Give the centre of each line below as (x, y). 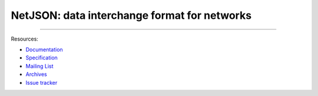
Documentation (44, 49)
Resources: (24, 39)
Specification (42, 58)
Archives (36, 74)
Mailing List (39, 66)
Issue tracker (42, 82)
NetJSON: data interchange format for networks (131, 15)
